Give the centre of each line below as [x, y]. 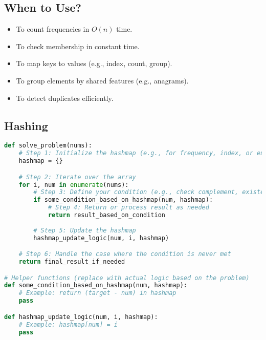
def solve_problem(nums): [48, 146]
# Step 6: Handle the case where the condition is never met [125, 254]
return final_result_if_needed [72, 262]
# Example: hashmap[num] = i [68, 324]
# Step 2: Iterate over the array [77, 177]
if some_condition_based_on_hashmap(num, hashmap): [123, 200]
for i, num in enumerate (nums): [74, 185]
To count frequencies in [53, 29]
